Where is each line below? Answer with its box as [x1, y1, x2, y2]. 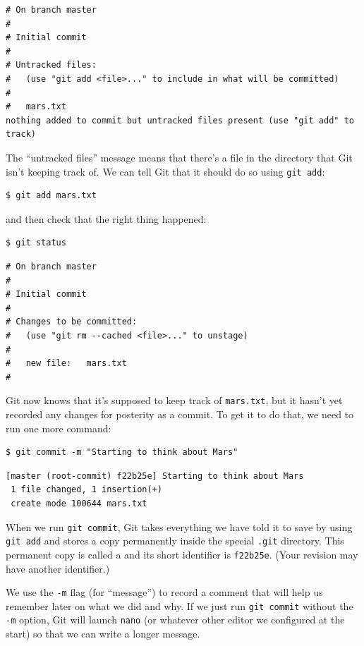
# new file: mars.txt [6, 358, 127, 369]
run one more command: [6, 420, 111, 435]
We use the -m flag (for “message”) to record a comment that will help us [6, 585, 323, 599]
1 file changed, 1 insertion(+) [11, 484, 162, 495]
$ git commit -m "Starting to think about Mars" [6, 447, 238, 458]
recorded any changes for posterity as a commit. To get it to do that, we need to [6, 406, 354, 421]
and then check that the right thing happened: [6, 211, 207, 226]
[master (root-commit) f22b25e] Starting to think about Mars [6, 470, 304, 481]
